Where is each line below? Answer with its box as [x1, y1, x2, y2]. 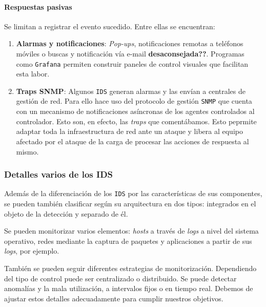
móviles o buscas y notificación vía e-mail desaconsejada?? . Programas [16, 48, 244, 59]
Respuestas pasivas [4, 1, 72, 12]
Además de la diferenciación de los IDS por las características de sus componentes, [4, 188, 262, 199]
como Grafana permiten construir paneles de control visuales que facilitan [16, 58, 249, 69]
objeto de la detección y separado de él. [4, 208, 128, 219]
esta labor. [16, 68, 50, 79]
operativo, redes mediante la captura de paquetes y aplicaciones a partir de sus [4, 235, 252, 246]
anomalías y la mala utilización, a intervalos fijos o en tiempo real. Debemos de [4, 283, 253, 294]
